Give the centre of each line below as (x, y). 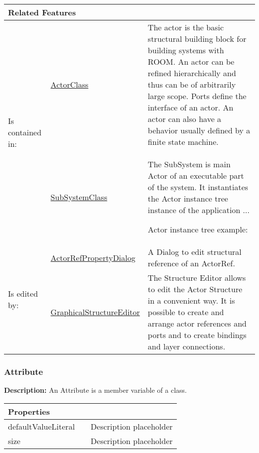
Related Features (42, 12)
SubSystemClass (79, 197)
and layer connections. (187, 346)
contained (25, 132)
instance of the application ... (198, 210)
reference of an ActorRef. (191, 263)
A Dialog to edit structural (194, 252)
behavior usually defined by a (199, 130)
